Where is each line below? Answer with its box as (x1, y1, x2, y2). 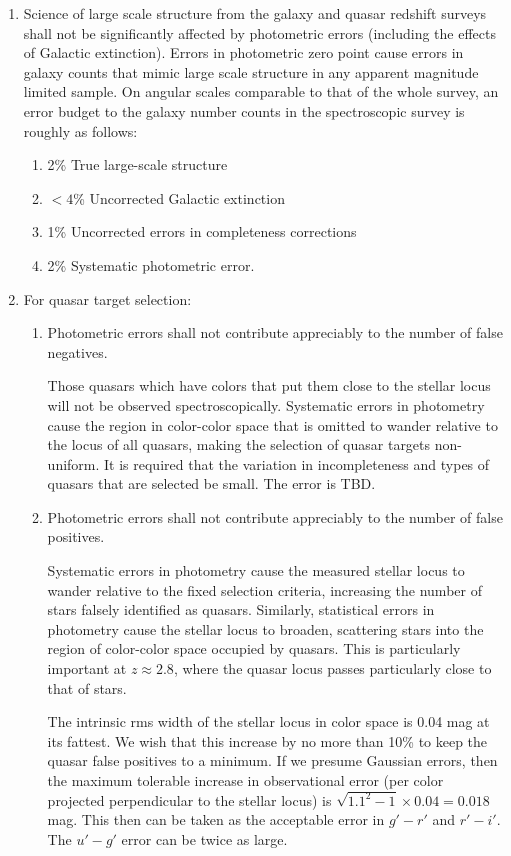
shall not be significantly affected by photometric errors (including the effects (23, 22, 496, 43)
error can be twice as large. (121, 829, 288, 850)
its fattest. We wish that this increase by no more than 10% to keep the (47, 730, 488, 751)
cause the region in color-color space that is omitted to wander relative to (47, 414, 498, 435)
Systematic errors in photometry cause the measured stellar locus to (47, 560, 465, 581)
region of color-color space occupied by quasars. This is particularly (47, 638, 461, 659)
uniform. (47, 453, 100, 474)
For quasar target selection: (23, 288, 192, 309)
